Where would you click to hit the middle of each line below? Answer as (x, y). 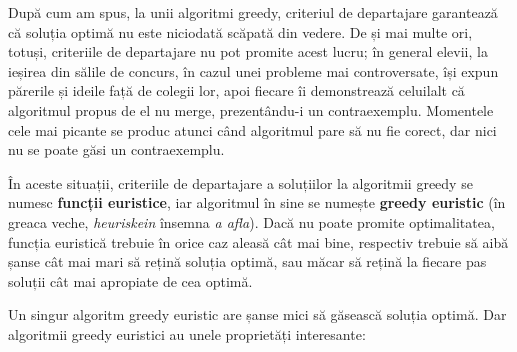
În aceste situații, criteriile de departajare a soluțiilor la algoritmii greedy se (240, 182)
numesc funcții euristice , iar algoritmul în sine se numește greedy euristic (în (257, 202)
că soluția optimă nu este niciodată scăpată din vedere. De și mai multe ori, (240, 31)
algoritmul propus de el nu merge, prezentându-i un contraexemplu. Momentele (251, 109)
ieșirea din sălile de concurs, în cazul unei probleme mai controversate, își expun (253, 70)
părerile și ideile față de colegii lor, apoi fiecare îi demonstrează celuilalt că (236, 90)
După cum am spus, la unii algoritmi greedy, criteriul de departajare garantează (253, 12)
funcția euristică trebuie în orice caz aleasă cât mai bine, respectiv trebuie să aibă (258, 241)
